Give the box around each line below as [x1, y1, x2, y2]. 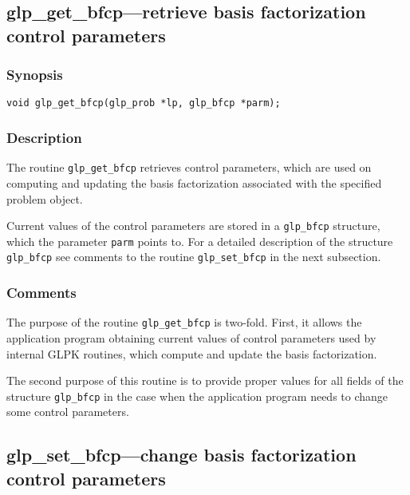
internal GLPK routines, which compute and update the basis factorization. [6, 345, 377, 362]
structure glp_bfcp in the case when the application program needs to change [6, 387, 388, 404]
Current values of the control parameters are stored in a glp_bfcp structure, [6, 217, 380, 234]
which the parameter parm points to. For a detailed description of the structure [6, 232, 393, 249]
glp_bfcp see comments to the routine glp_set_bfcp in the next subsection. [6, 248, 381, 265]
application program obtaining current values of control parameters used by [6, 329, 376, 346]
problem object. [6, 190, 83, 207]
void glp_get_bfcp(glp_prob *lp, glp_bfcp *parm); [6, 97, 281, 109]
